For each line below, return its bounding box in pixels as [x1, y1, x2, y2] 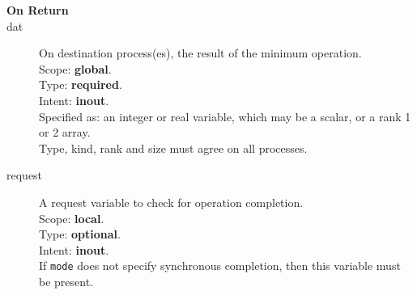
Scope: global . [39, 60, 112, 77]
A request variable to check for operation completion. [39, 193, 304, 210]
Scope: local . [39, 209, 104, 226]
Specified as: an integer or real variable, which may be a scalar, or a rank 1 [39, 107, 411, 124]
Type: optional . [39, 225, 121, 242]
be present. [39, 272, 94, 289]
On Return [6, 2, 69, 18]
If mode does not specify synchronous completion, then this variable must [39, 257, 401, 274]
